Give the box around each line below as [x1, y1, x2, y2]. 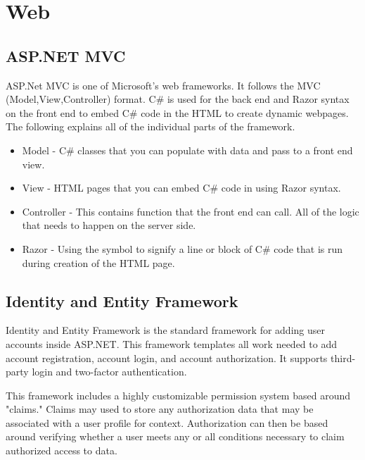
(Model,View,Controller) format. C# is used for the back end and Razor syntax [6, 92, 350, 106]
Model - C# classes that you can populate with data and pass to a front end [22, 142, 353, 157]
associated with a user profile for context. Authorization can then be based [6, 415, 328, 430]
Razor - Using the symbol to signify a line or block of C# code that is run [22, 241, 343, 256]
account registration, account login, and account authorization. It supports [6, 350, 328, 365]
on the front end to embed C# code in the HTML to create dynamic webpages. [6, 105, 349, 120]
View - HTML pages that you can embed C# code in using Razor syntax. [22, 180, 341, 195]
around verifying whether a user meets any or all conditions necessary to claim [6, 429, 345, 444]
